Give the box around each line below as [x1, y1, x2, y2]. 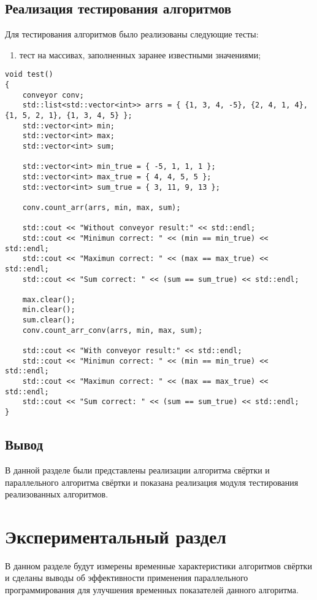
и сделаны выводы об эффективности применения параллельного [5, 571, 248, 584]
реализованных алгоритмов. [5, 488, 109, 501]
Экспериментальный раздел [5, 523, 227, 548]
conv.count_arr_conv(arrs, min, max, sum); [22, 325, 203, 335]
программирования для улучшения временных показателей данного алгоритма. [5, 583, 299, 596]
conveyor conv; [22, 90, 84, 99]
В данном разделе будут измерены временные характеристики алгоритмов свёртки [5, 559, 312, 572]
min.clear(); [22, 305, 75, 314]
